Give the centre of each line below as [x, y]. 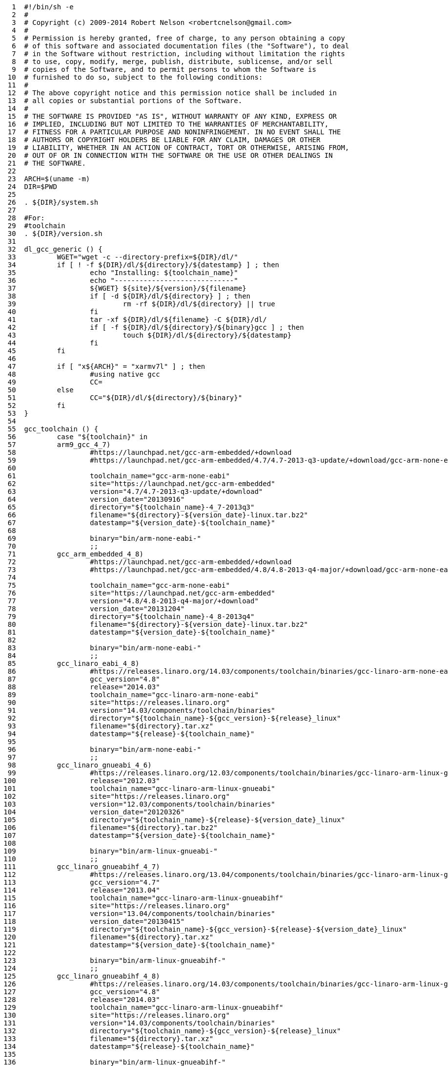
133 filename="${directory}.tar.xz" [109, 1039]
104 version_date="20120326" [94, 812]
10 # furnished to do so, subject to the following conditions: [135, 77]
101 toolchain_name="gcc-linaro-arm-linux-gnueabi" [139, 789]
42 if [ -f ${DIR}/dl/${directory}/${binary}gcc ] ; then [156, 327]
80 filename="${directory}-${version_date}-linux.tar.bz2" [158, 624]
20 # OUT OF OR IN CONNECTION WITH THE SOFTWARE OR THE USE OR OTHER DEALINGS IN [170, 155]
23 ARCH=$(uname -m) [49, 179]
